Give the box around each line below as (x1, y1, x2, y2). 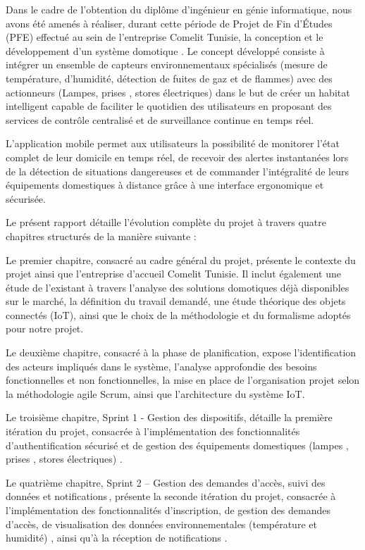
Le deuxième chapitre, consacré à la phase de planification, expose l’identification (6, 345, 357, 360)
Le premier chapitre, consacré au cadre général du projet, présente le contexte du (6, 252, 356, 267)
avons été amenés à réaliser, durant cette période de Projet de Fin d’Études (6, 15, 333, 30)
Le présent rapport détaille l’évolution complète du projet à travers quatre (6, 215, 326, 230)
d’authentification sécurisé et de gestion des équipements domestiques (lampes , (6, 437, 349, 452)
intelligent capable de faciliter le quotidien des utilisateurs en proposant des (6, 99, 332, 113)
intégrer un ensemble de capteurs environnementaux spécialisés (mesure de (6, 57, 328, 72)
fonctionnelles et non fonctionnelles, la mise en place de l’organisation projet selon (6, 373, 360, 387)
